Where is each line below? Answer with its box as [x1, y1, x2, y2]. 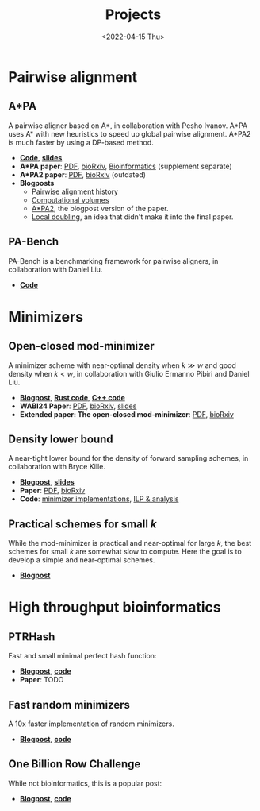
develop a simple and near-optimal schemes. [8, 555, 155, 565]
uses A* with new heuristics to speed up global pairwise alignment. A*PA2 [8, 129, 251, 138]
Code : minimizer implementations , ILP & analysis [19, 494, 179, 504]
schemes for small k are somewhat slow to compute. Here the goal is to [8, 546, 242, 557]
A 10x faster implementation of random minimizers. [8, 719, 174, 728]
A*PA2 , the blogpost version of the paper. [31, 203, 169, 213]
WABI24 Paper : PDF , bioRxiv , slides [19, 401, 137, 411]
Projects [105, 6, 162, 24]
